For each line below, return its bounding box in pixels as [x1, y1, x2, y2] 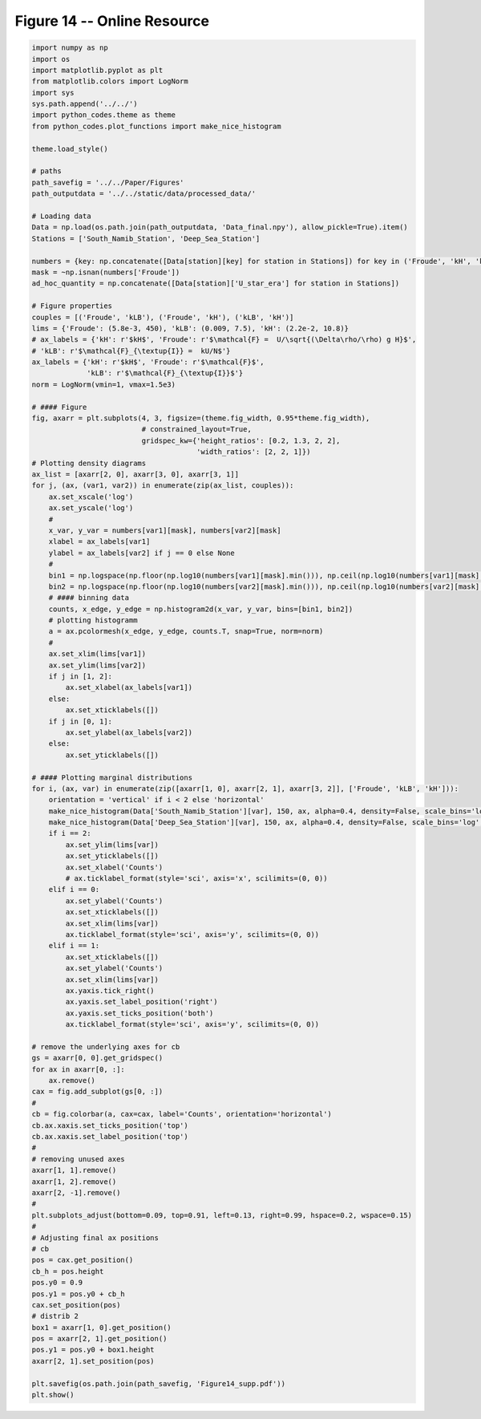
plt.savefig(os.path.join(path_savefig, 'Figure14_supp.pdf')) [31, 1379, 286, 1388]
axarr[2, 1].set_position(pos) [31, 1356, 156, 1365]
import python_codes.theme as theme [31, 111, 176, 120]
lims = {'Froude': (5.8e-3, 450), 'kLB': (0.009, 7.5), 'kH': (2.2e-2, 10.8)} [31, 323, 349, 333]
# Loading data [31, 212, 91, 221]
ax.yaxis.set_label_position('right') [65, 997, 218, 1007]
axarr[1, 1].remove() [31, 1166, 117, 1175]
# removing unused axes [31, 1154, 126, 1163]
